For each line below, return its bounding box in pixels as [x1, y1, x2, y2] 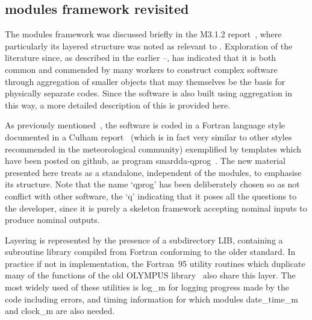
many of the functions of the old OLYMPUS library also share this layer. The [5, 269, 296, 281]
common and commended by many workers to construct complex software [5, 63, 278, 75]
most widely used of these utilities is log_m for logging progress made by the [5, 281, 289, 293]
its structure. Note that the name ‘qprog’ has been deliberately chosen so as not [5, 178, 300, 190]
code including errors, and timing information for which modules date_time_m [5, 292, 298, 305]
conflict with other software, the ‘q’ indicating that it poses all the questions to [5, 189, 297, 202]
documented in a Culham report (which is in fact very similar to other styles [5, 130, 292, 143]
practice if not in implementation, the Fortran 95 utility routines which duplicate [5, 257, 305, 269]
